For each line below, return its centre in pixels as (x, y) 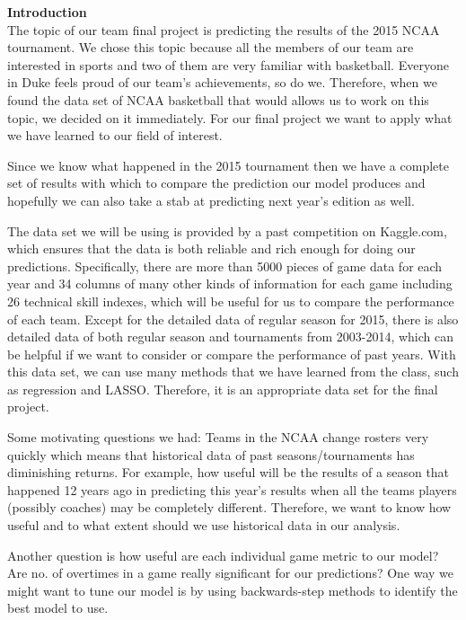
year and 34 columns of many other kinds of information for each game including (230, 283)
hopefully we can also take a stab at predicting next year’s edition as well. (211, 200)
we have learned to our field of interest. (115, 135)
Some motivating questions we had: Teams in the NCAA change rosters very (218, 437)
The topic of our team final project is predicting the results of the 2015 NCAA (224, 29)
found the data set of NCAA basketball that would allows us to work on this (218, 99)
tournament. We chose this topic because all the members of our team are (211, 47)
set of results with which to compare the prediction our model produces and (216, 183)
